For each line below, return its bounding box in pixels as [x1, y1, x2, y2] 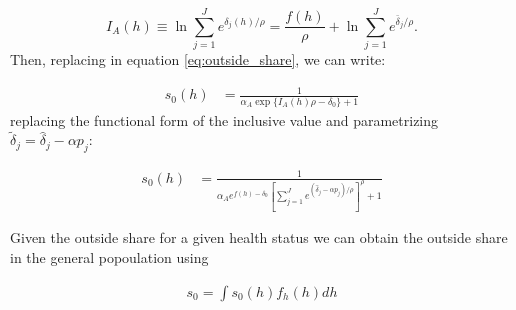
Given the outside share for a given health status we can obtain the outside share [10, 227, 508, 248]
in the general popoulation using [10, 246, 209, 267]
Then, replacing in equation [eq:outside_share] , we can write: [10, 49, 386, 70]
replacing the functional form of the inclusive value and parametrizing [10, 109, 439, 130]
